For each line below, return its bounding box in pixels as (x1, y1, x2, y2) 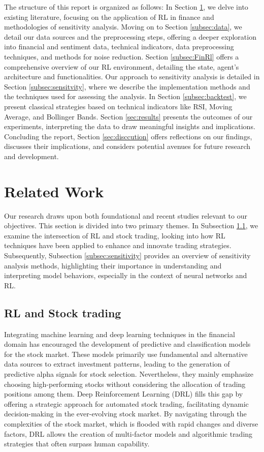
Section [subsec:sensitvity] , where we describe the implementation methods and (4, 81, 250, 92)
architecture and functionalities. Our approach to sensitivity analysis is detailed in (4, 71, 260, 82)
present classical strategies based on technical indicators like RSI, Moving (4, 101, 233, 111)
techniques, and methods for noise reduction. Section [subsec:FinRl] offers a (4, 51, 239, 62)
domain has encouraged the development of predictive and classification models (4, 339, 251, 349)
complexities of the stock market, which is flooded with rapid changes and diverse (4, 418, 258, 429)
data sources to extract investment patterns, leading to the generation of (4, 358, 230, 369)
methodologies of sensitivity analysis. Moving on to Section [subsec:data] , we (4, 21, 242, 32)
